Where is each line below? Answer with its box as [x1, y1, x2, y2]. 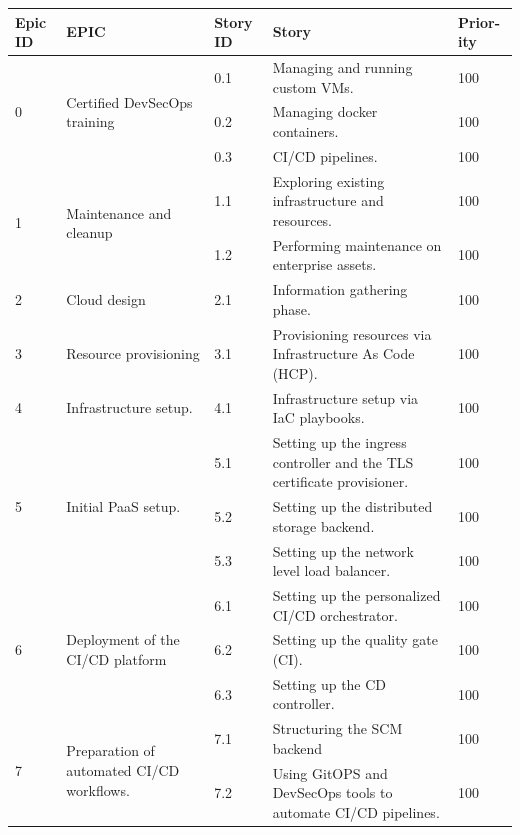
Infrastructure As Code [272, 343, 415, 364]
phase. [272, 298, 311, 319]
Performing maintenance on [272, 234, 442, 255]
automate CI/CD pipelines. [272, 801, 440, 822]
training [66, 111, 115, 132]
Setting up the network [272, 540, 414, 561]
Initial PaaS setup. [66, 496, 181, 517]
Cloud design [66, 288, 146, 309]
